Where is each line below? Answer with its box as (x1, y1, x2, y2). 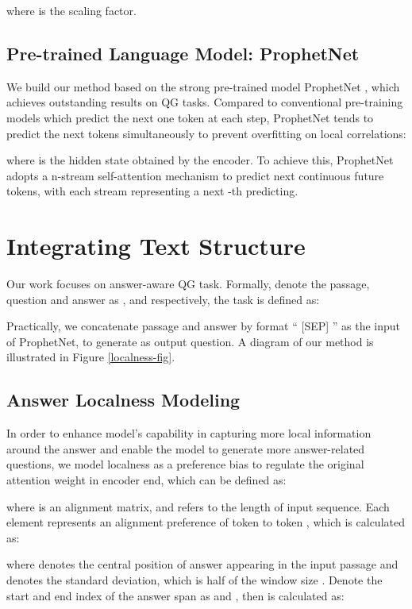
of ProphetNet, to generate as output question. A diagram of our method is (6, 333, 374, 349)
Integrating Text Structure (6, 229, 306, 262)
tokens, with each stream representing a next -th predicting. (6, 183, 298, 199)
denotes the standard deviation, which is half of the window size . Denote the (6, 572, 383, 588)
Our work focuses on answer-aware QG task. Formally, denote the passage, (6, 276, 370, 292)
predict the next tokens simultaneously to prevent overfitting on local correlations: (6, 125, 406, 141)
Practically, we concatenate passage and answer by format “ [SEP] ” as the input (6, 318, 401, 334)
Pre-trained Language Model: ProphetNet (6, 40, 360, 65)
